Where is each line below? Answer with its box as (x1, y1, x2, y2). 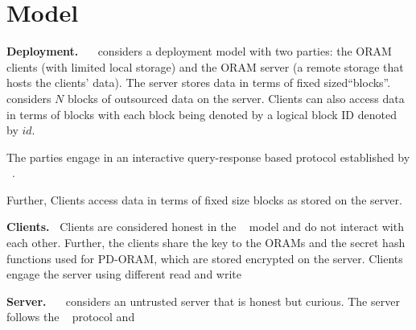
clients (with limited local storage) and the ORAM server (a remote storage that (6, 58, 404, 75)
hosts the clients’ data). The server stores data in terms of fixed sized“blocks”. (6, 74, 391, 91)
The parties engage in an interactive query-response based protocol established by (6, 148, 410, 165)
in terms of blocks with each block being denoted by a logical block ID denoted (6, 105, 397, 122)
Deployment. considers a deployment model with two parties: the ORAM (6, 43, 392, 60)
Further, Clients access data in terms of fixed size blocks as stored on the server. (6, 191, 402, 208)
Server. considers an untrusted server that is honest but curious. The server (6, 292, 400, 309)
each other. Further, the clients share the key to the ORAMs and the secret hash (6, 234, 406, 251)
